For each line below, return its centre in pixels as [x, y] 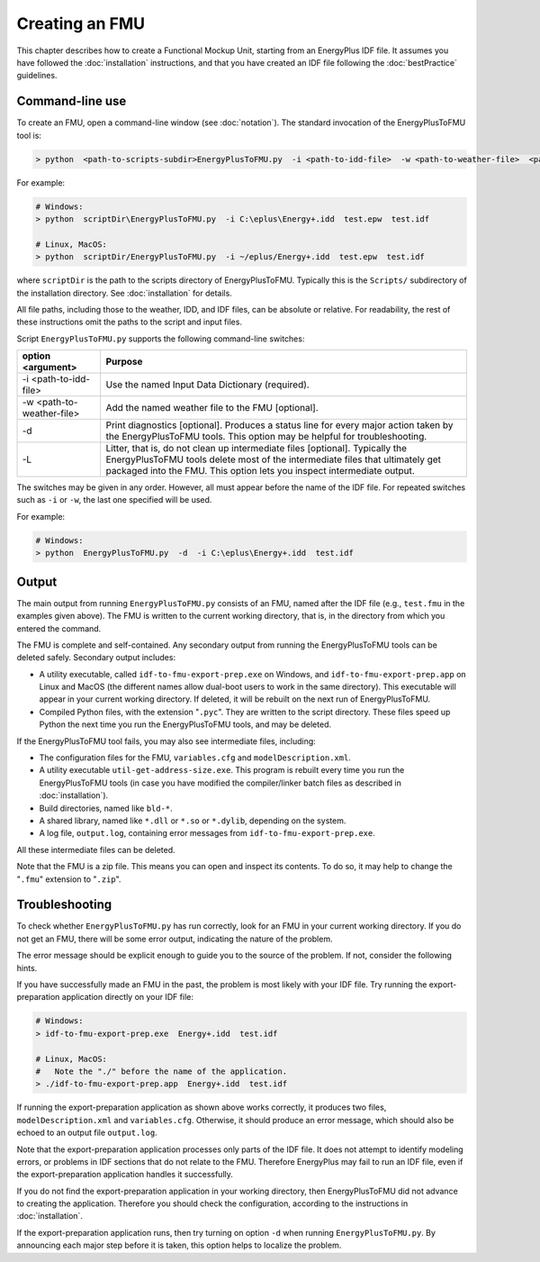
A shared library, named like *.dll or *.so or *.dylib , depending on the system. [193, 821]
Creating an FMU [81, 23]
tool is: [29, 135]
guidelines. [37, 76]
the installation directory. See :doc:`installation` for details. [125, 293]
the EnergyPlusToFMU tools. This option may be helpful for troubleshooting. [266, 437]
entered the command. [59, 628]
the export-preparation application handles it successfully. [125, 1175]
